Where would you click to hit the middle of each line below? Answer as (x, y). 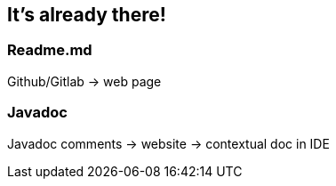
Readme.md (50, 50)
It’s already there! (87, 15)
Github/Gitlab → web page (84, 81)
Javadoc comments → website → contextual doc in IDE (168, 143)
